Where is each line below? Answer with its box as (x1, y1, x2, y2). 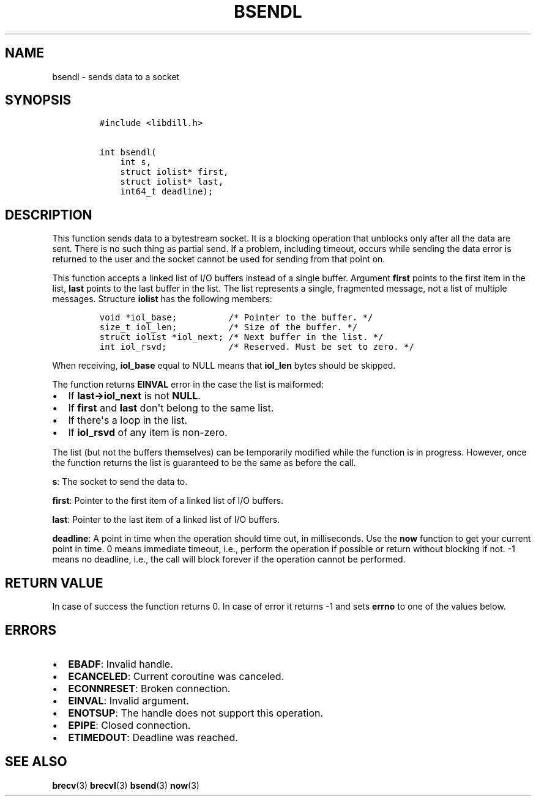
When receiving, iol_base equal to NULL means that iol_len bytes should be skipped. (52, 360, 396, 371)
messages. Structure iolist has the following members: (52, 293, 272, 305)
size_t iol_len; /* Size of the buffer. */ (99, 322, 358, 333)
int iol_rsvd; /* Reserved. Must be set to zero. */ (99, 342, 414, 352)
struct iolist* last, (120, 177, 224, 187)
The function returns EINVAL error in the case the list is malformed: (52, 379, 324, 390)
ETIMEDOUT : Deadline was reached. (68, 731, 238, 744)
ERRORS (5, 622, 57, 638)
